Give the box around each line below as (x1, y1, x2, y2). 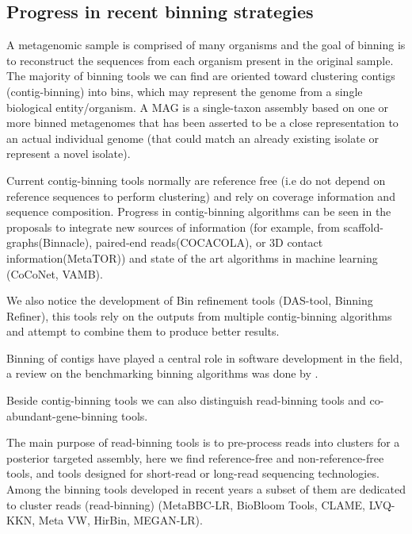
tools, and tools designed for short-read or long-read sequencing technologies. (6, 465, 380, 482)
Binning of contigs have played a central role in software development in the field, (6, 349, 402, 366)
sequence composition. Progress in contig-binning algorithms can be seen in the (6, 203, 391, 220)
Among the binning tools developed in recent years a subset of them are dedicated (6, 481, 406, 498)
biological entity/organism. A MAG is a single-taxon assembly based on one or (6, 98, 389, 115)
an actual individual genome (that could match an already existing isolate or (6, 129, 380, 146)
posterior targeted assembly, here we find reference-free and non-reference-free (6, 449, 384, 466)
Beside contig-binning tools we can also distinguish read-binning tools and (6, 392, 366, 409)
